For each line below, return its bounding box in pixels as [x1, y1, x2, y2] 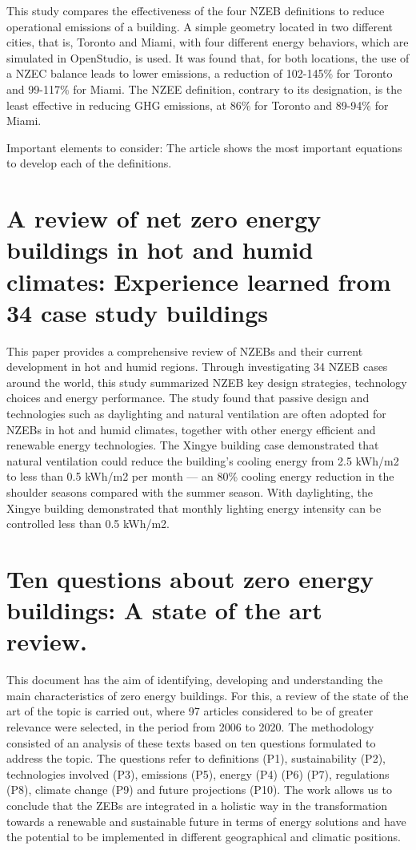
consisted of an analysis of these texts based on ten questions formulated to [6, 734, 376, 751]
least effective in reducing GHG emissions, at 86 [6, 96, 242, 113]
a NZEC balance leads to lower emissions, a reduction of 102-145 [6, 65, 324, 82]
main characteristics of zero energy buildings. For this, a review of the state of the [6, 687, 409, 703]
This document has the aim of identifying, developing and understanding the [6, 671, 383, 688]
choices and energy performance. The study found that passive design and [6, 389, 370, 406]
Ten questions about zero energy [6, 562, 374, 594]
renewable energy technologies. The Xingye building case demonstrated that [6, 437, 379, 453]
